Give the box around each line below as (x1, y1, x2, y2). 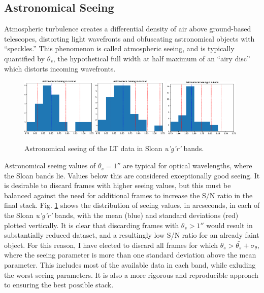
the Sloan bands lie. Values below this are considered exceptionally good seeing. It (4, 170, 260, 180)
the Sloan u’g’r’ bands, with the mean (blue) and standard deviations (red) (4, 210, 239, 221)
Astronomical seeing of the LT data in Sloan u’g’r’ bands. (24, 143, 204, 154)
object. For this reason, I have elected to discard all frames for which (4, 239, 218, 250)
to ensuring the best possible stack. (4, 279, 114, 290)
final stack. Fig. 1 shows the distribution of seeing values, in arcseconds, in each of (4, 200, 260, 210)
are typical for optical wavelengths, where (123, 160, 252, 171)
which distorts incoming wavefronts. (4, 63, 116, 74)
